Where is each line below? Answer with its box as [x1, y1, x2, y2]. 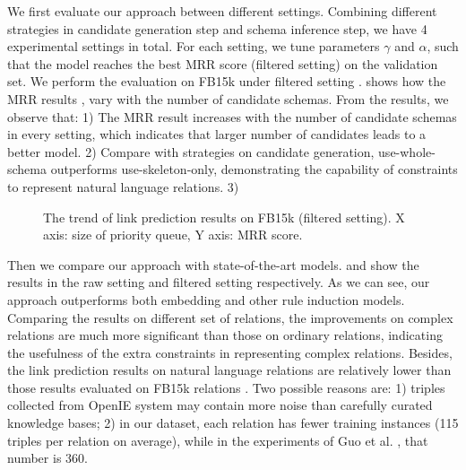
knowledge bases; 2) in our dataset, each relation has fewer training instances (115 [7, 413, 459, 432]
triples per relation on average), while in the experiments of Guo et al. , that [7, 431, 428, 449]
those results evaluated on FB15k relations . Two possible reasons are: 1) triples [7, 378, 445, 396]
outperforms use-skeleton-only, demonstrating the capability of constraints [50, 160, 458, 178]
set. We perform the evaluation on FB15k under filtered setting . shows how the [7, 72, 446, 91]
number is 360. [7, 448, 88, 467]
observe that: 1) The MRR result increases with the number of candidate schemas [7, 107, 457, 126]
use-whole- [378, 142, 436, 161]
